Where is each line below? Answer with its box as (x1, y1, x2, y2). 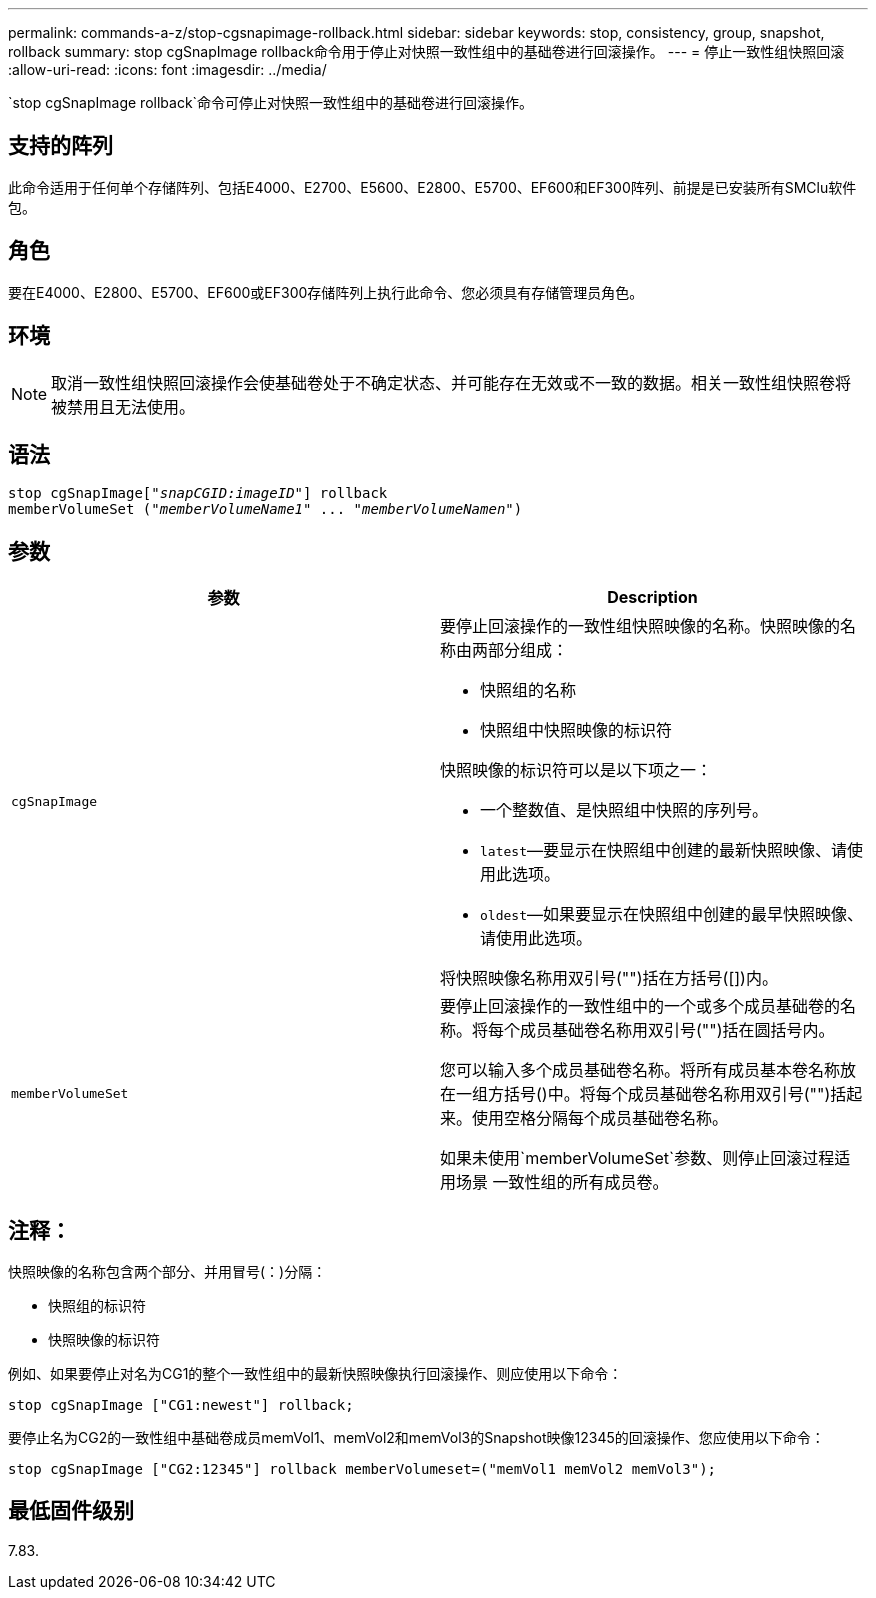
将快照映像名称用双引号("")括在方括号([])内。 (440, 968, 778, 989)
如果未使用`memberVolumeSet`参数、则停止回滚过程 (440, 1148, 835, 1169)
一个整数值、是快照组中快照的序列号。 (480, 800, 769, 821)
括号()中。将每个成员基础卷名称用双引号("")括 (504, 1084, 847, 1105)
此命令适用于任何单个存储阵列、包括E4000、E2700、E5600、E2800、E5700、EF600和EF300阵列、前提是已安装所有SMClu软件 (8, 178, 857, 196)
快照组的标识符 (48, 1297, 146, 1315)
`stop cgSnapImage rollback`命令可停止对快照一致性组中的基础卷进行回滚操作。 (8, 94, 534, 111)
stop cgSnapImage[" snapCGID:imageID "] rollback (8, 485, 388, 502)
